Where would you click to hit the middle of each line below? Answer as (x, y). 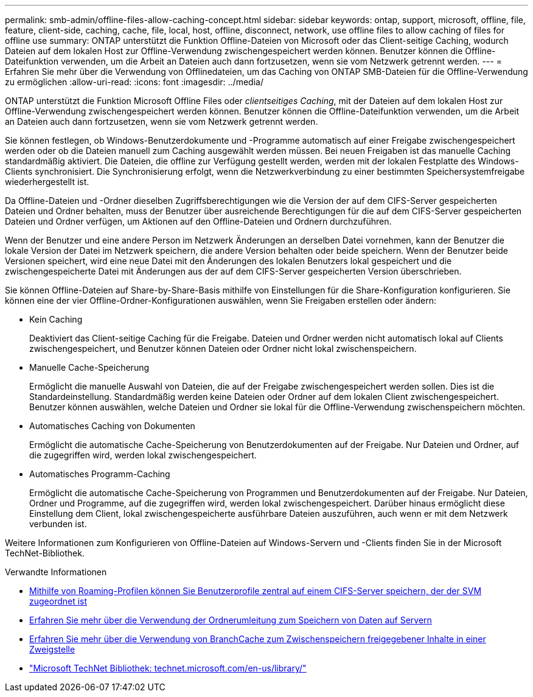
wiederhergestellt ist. (47, 182)
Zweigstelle (52, 649)
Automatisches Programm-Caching (100, 474)
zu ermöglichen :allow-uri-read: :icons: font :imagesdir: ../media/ (134, 82)
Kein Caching (56, 319)
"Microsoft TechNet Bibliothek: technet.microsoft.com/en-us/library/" (168, 668)
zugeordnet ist (58, 601)
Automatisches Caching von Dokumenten (112, 426)
